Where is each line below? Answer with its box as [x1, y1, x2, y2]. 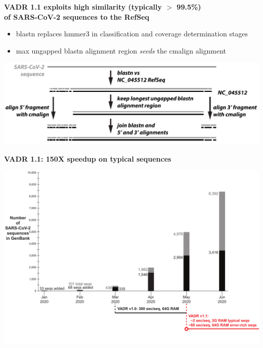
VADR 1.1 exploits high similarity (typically [4, 2, 162, 12]
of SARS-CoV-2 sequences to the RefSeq [4, 11, 150, 22]
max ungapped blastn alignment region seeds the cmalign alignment [16, 45, 227, 56]
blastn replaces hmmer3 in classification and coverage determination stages [16, 28, 248, 39]
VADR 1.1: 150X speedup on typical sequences [4, 153, 171, 164]
